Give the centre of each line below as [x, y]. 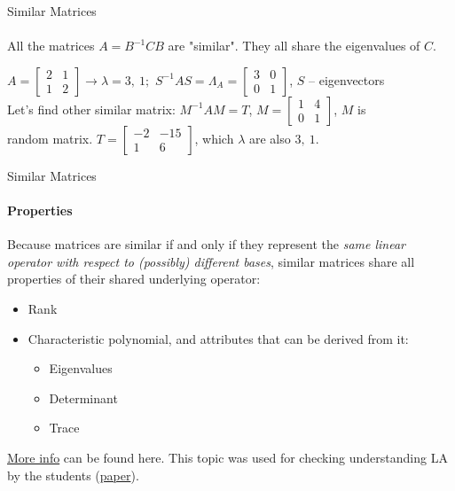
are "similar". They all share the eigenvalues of [294, 46]
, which [214, 138]
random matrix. [50, 138]
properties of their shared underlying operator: [134, 279]
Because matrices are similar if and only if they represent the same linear [206, 244]
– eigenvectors [347, 79]
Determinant [83, 397]
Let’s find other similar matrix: [91, 109]
